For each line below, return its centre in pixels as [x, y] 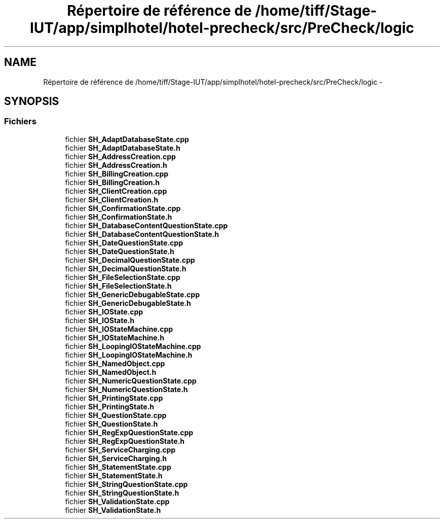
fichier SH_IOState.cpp [104, 311]
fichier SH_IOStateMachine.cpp [119, 329]
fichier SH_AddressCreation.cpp [120, 156]
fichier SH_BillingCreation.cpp [117, 173]
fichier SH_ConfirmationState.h [119, 217]
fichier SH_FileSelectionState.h [118, 286]
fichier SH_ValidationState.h [113, 510]
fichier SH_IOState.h [100, 320]
